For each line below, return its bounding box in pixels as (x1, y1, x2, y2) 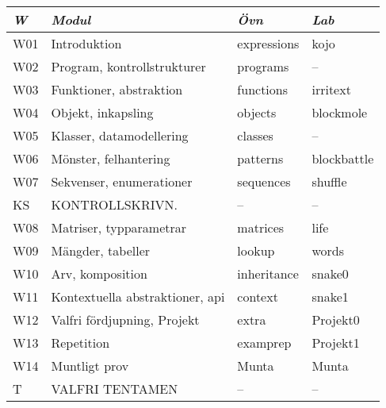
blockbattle (311, 149, 374, 167)
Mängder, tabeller (51, 241, 151, 260)
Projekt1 (311, 333, 360, 352)
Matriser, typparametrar (51, 218, 187, 237)
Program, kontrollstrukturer (51, 57, 206, 75)
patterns (237, 149, 284, 167)
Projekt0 (311, 310, 360, 329)
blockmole (311, 103, 368, 121)
